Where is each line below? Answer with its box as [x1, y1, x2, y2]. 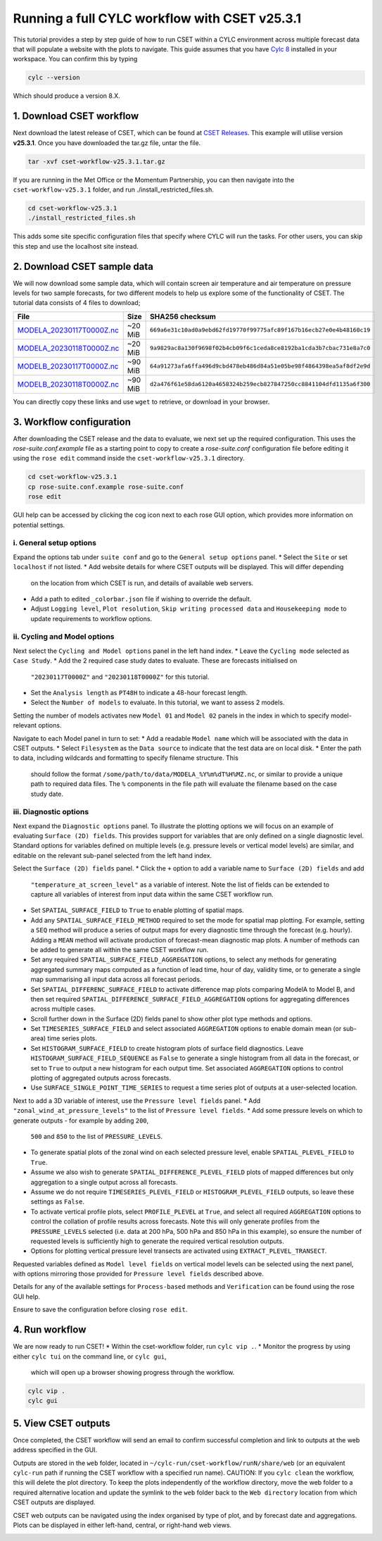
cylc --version [27, 74, 80, 82]
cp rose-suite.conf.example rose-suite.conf [27, 482, 184, 491]
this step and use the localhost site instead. [13, 242, 139, 250]
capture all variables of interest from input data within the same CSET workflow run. [30, 890, 274, 899]
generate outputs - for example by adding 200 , [13, 1116, 149, 1125]
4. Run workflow [13, 1324, 87, 1336]
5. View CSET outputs [13, 1417, 110, 1429]
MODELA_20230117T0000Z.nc [17, 325, 120, 335]
